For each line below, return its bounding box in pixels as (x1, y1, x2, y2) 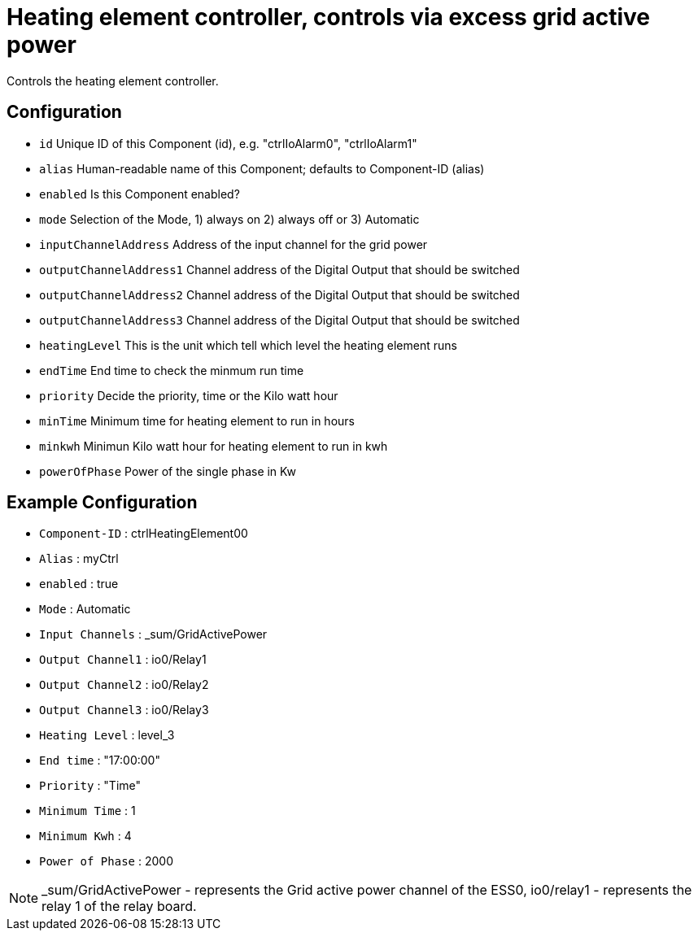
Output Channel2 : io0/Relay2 (39, 678, 209, 692)
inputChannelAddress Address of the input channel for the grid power (39, 237, 428, 251)
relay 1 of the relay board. (41, 898, 197, 915)
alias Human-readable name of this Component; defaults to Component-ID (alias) (39, 161, 485, 176)
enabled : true (39, 577, 119, 591)
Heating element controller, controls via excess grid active (7, 3, 651, 31)
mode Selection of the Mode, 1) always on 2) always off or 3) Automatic (39, 211, 420, 226)
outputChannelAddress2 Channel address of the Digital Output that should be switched (39, 287, 520, 302)
